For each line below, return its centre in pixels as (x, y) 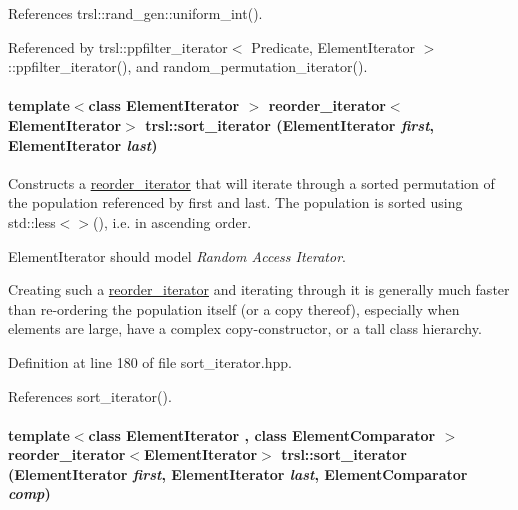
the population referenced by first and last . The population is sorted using (235, 202)
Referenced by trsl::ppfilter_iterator (118, 46)
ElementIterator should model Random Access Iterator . (177, 255)
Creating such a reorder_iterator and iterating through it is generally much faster (259, 289)
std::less (32, 221)
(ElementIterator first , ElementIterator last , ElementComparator (238, 473)
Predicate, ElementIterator (333, 46)
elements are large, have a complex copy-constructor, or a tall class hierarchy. (245, 328)
